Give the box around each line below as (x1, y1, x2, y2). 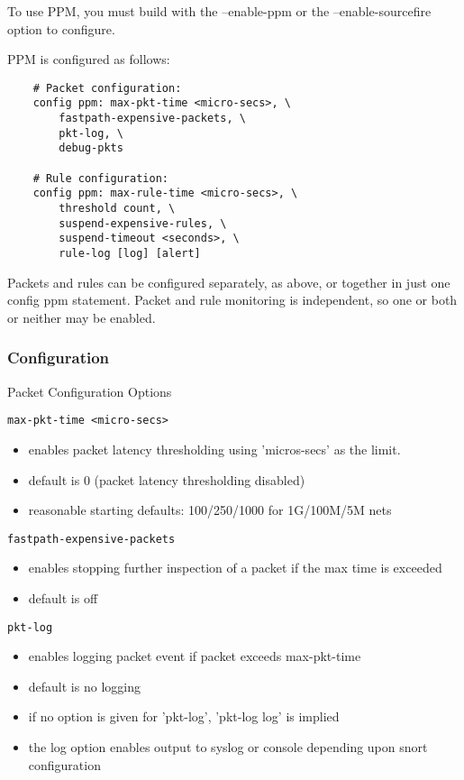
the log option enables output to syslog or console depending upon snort (28, 737, 428, 756)
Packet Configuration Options (7, 381, 172, 400)
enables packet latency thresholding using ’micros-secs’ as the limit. (28, 439, 401, 458)
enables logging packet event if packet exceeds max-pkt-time (28, 647, 361, 665)
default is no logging (28, 676, 141, 695)
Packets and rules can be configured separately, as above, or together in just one (7, 272, 450, 291)
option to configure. (7, 19, 115, 38)
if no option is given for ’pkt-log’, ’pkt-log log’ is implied (28, 707, 340, 726)
